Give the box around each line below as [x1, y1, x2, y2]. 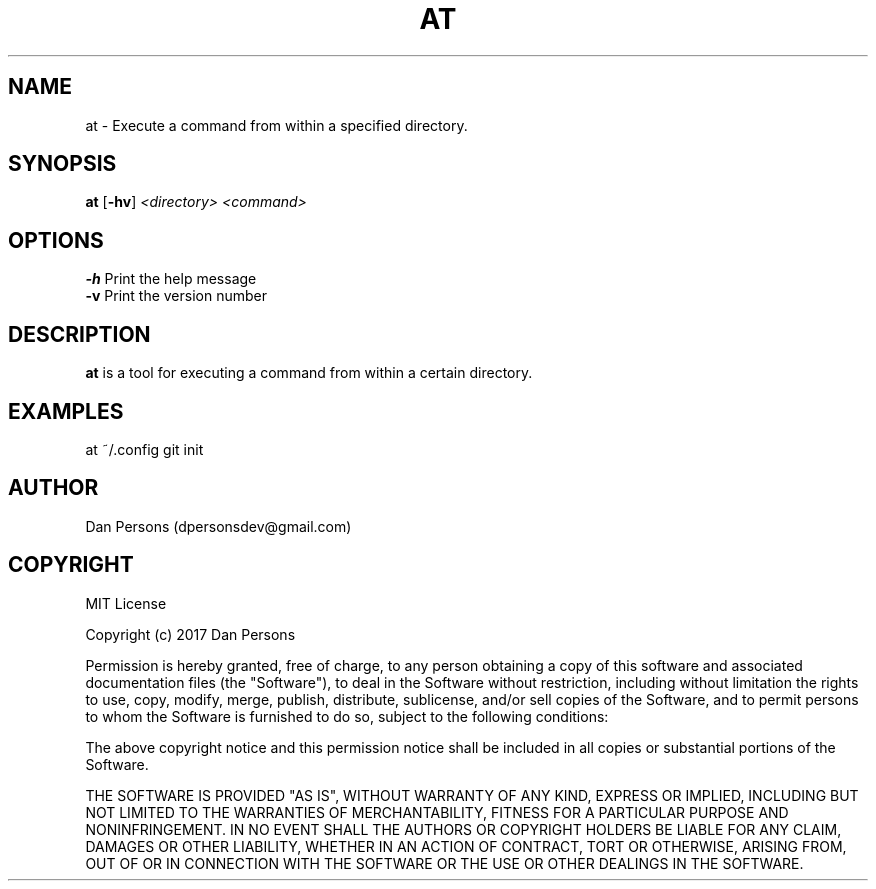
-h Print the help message [85, 270, 257, 288]
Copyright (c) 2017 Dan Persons [85, 625, 296, 643]
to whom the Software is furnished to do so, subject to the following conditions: [85, 707, 609, 725]
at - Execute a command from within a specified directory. [85, 116, 468, 134]
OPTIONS [8, 227, 104, 253]
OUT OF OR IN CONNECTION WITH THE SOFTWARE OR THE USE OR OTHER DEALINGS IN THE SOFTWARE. [85, 854, 804, 872]
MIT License [85, 594, 167, 612]
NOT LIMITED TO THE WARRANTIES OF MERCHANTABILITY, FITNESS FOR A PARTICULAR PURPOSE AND [85, 803, 789, 821]
